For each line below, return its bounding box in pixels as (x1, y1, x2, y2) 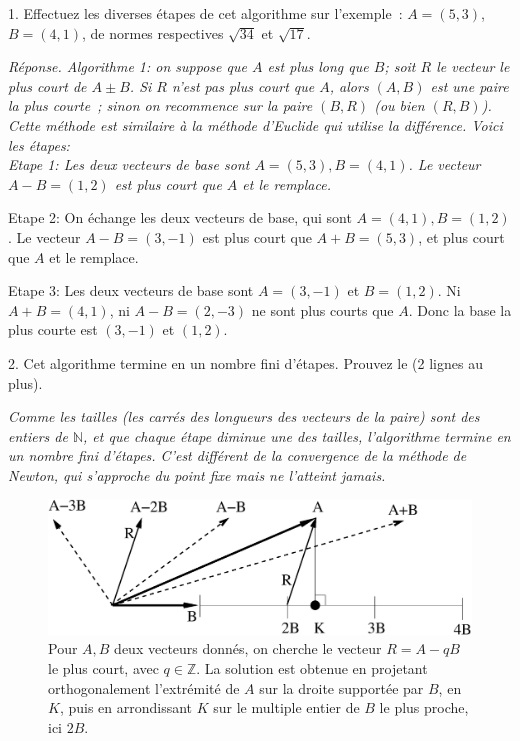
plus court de (8, 75, 87, 96)
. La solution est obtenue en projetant (196, 658, 428, 679)
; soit (384, 56, 416, 77)
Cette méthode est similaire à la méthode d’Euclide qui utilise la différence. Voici (8, 114, 503, 135)
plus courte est (8, 319, 98, 340)
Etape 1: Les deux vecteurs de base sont (8, 154, 250, 175)
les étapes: (8, 134, 70, 155)
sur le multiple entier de (213, 697, 360, 718)
